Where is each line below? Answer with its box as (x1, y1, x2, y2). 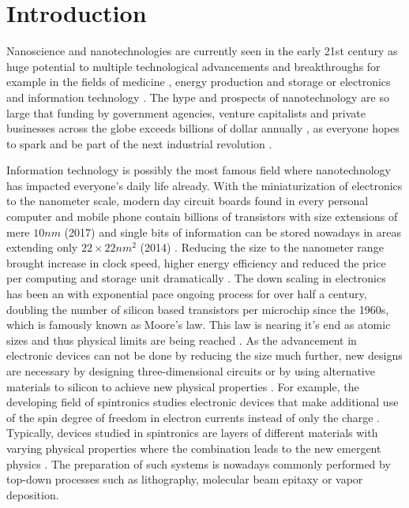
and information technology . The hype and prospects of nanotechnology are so (6, 88, 389, 105)
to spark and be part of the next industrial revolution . (6, 135, 272, 151)
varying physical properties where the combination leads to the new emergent (6, 439, 381, 456)
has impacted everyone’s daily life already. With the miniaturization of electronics (6, 177, 403, 193)
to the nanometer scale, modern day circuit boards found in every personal (6, 192, 369, 209)
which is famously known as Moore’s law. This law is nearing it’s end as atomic (6, 316, 391, 333)
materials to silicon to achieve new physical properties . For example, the (6, 378, 359, 394)
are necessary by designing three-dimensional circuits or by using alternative (6, 363, 375, 379)
